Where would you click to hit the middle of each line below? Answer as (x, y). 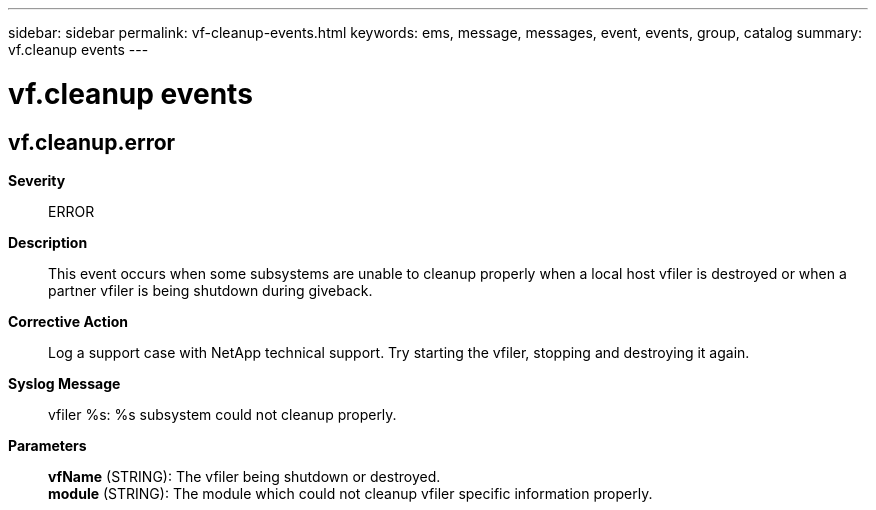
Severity (37, 180)
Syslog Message (64, 383)
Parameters (47, 445)
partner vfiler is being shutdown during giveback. (210, 290)
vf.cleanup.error (92, 142)
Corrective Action (68, 321)
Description (48, 242)
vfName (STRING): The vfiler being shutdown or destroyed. (244, 476)
